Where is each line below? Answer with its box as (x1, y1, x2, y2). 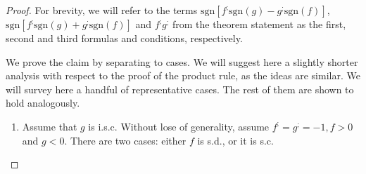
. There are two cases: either (64, 133, 187, 147)
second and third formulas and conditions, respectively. (6, 31, 243, 45)
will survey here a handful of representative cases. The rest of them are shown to (6, 81, 354, 96)
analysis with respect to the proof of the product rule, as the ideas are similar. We (6, 68, 360, 83)
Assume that (22, 119, 77, 133)
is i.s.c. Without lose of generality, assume (88, 119, 270, 133)
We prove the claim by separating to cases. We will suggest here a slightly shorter (6, 54, 358, 69)
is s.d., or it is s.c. (197, 133, 274, 147)
